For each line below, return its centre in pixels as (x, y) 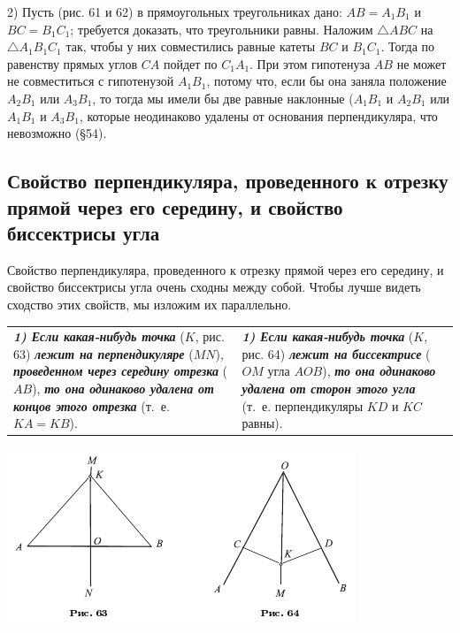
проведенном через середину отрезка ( (121, 371)
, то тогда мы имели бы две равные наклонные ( (223, 98)
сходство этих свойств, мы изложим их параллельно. (149, 304)
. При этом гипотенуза (310, 63)
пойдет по (190, 63)
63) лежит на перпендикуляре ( (103, 353)
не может (422, 63)
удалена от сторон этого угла (329, 389)
